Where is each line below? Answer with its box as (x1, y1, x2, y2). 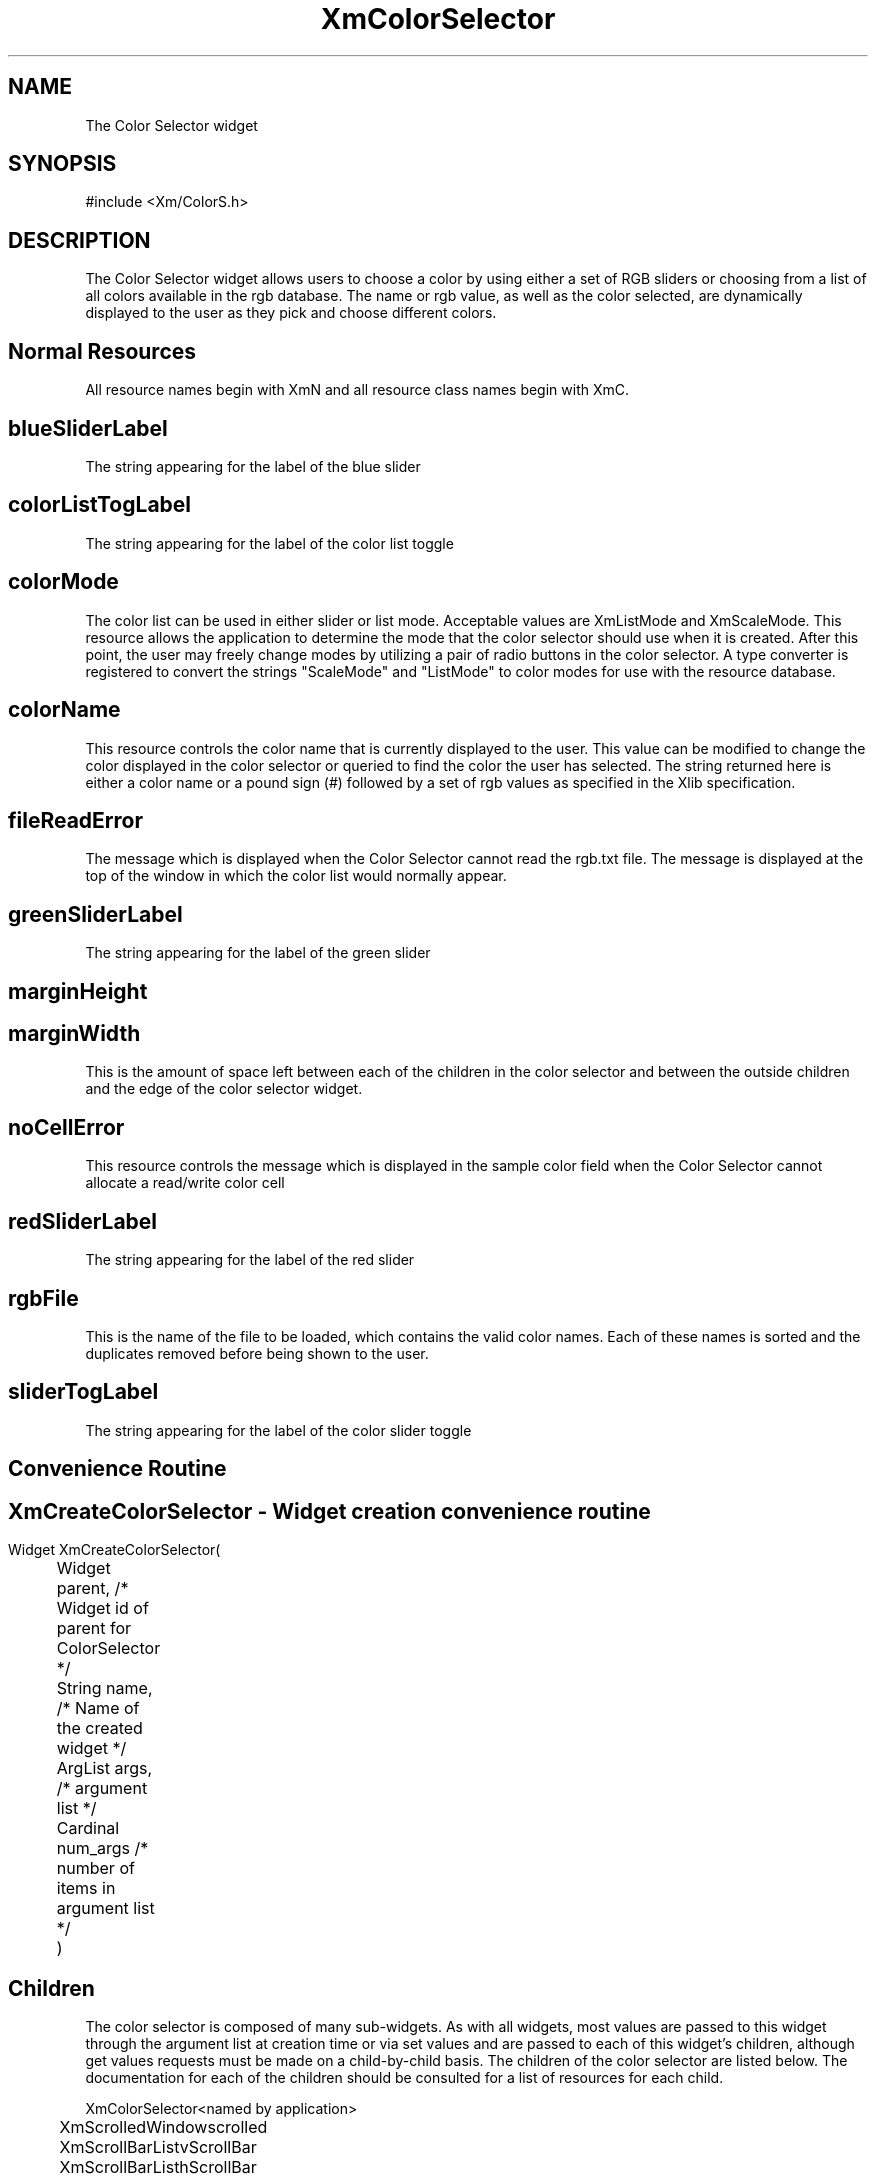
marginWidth (8, 1021, 141, 1047)
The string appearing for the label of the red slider (85, 1251, 415, 1269)
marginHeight (8, 978, 148, 1004)
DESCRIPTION (8, 227, 151, 253)
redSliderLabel (8, 1208, 158, 1234)
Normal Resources (8, 338, 197, 364)
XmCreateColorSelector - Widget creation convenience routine (8, 1498, 651, 1524)
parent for (56, 1618, 132, 1639)
